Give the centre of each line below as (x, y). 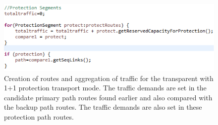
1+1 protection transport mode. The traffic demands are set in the (105, 88)
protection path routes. (39, 117)
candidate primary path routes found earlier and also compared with (108, 97)
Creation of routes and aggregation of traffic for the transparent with (109, 78)
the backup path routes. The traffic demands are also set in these (103, 107)
